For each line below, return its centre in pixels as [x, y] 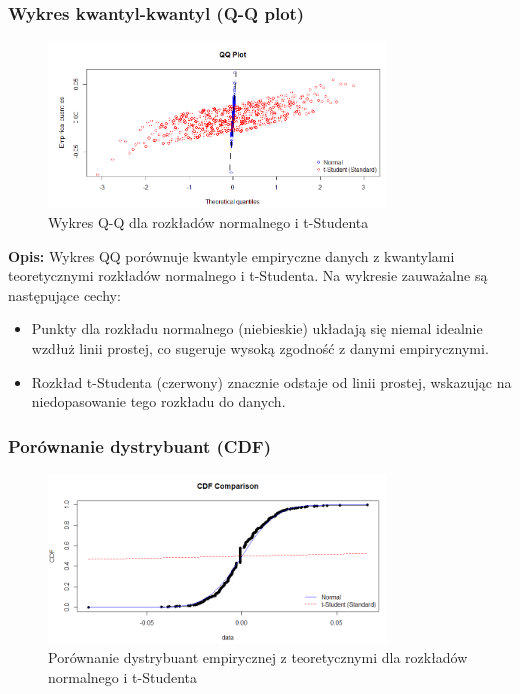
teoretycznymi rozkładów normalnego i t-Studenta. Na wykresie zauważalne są [248, 275]
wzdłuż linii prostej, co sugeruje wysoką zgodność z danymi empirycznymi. [260, 347]
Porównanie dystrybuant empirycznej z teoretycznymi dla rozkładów [258, 657]
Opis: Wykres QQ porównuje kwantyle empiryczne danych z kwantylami [231, 255]
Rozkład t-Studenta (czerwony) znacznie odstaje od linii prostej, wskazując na [271, 381]
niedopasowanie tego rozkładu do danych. [158, 401]
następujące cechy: [64, 294]
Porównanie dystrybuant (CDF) [139, 445]
